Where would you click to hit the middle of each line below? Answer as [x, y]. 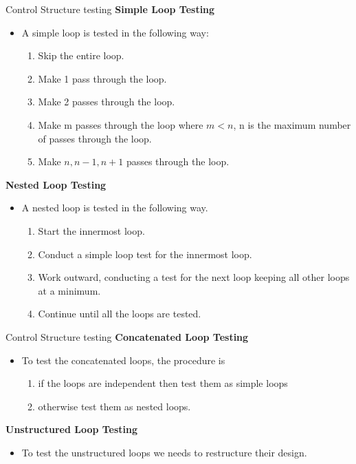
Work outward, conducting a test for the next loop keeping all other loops [194, 277]
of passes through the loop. [95, 138]
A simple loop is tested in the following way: [115, 32]
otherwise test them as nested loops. [114, 406]
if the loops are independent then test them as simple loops [163, 383]
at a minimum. [69, 290]
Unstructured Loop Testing [72, 429]
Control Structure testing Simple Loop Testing [110, 9]
